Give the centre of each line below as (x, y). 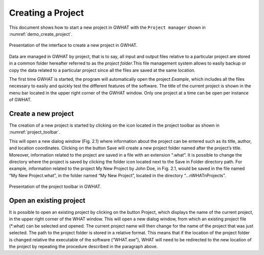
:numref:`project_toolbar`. (35, 132)
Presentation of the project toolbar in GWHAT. (55, 186)
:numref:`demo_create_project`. (41, 34)
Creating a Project (46, 13)
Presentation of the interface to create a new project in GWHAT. (73, 45)
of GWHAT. (20, 100)
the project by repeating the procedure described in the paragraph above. (84, 246)
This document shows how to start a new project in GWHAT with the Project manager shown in (107, 27)
